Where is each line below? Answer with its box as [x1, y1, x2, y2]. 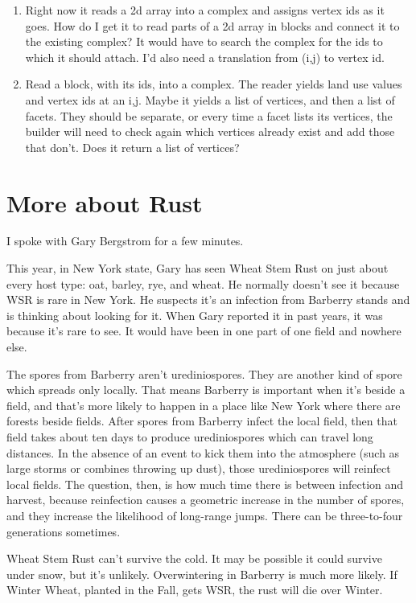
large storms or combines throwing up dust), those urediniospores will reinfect [6, 460, 391, 477]
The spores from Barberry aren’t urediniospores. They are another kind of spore [6, 365, 402, 382]
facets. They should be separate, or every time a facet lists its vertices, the [25, 107, 393, 124]
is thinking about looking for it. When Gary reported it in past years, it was [6, 306, 383, 323]
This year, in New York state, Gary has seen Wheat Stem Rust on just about [6, 260, 389, 277]
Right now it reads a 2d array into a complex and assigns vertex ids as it [25, 2, 385, 18]
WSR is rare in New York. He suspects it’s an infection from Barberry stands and [6, 291, 410, 308]
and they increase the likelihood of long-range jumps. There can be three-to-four [6, 507, 403, 523]
